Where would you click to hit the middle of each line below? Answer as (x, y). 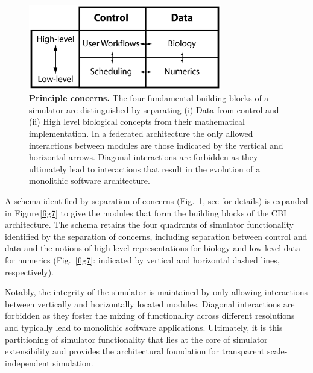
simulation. (73, 362)
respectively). (30, 271)
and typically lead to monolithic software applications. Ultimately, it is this (144, 327)
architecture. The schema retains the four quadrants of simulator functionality (149, 224)
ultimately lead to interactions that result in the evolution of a (145, 168)
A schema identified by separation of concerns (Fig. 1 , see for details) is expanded (156, 201)
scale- (277, 351)
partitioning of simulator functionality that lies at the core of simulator (136, 339)
